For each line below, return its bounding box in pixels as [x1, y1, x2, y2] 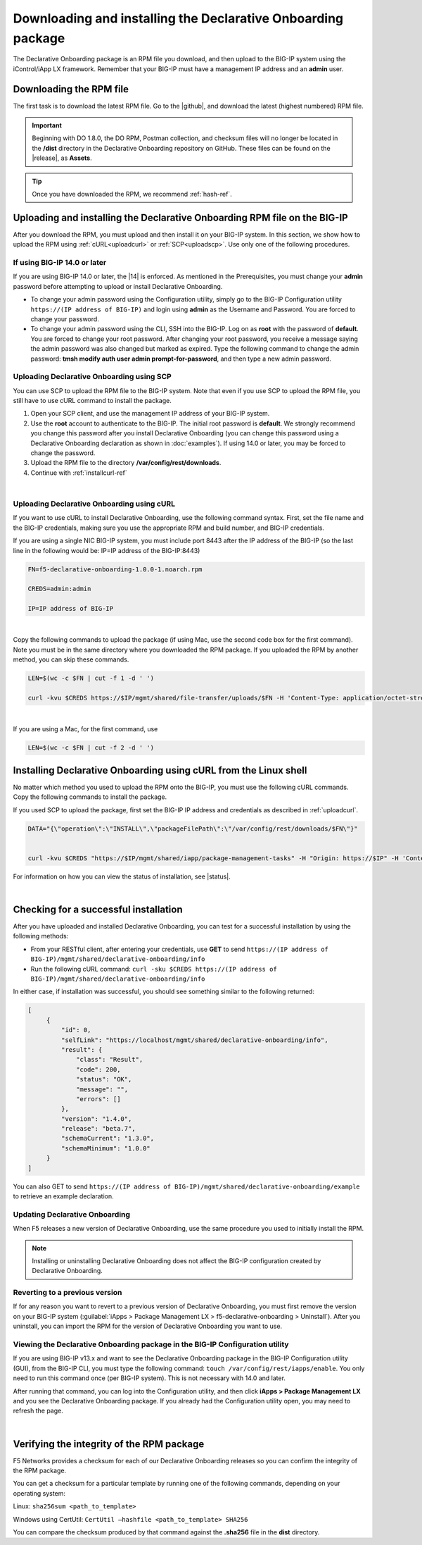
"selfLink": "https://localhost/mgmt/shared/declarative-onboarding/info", [60, 1036, 328, 1044]
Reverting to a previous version [13, 1288, 122, 1298]
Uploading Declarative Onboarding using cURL [13, 499, 176, 509]
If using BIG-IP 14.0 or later [13, 258, 107, 268]
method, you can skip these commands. [13, 655, 129, 664]
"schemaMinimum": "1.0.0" [60, 1144, 151, 1152]
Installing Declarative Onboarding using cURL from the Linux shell [13, 764, 307, 776]
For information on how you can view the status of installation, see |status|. [13, 872, 231, 881]
